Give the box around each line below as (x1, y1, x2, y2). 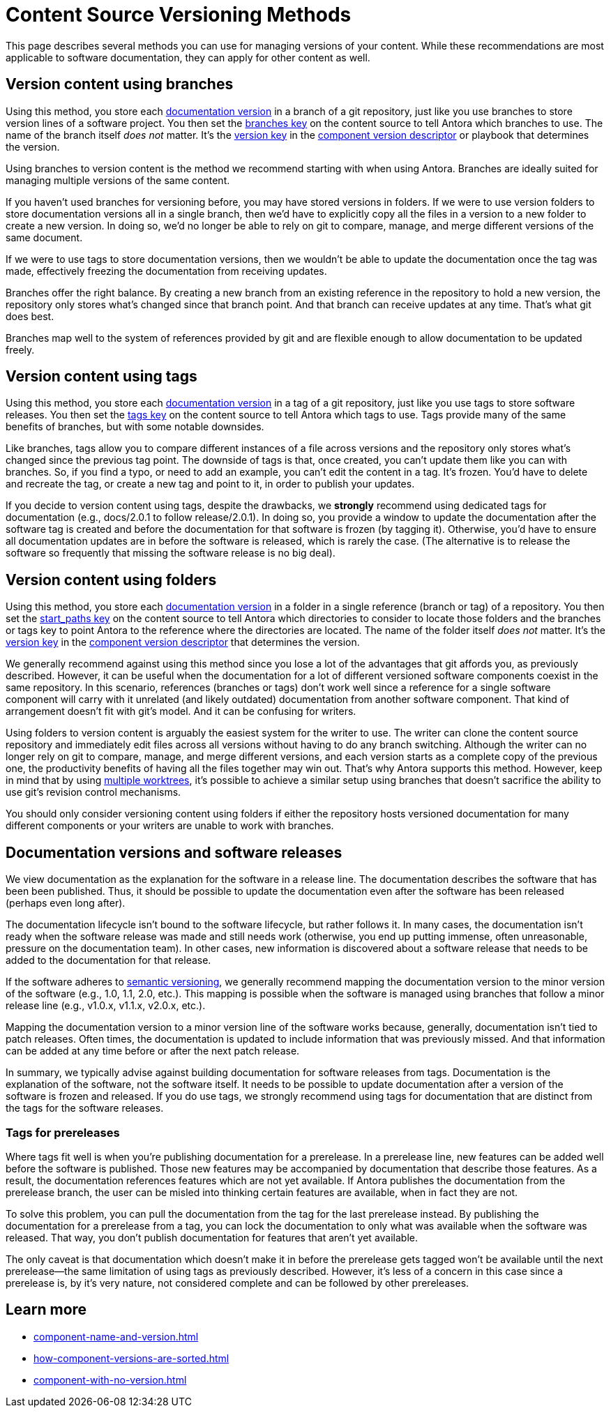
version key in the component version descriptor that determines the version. (6, 636, 360, 649)
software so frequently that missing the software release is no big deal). (6, 547, 335, 559)
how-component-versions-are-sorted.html (33, 1352, 229, 1364)
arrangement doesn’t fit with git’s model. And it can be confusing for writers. (6, 705, 356, 718)
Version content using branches (6, 75, 234, 93)
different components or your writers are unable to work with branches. (6, 819, 334, 832)
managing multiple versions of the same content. (6, 174, 230, 186)
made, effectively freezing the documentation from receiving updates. (6, 264, 327, 277)
